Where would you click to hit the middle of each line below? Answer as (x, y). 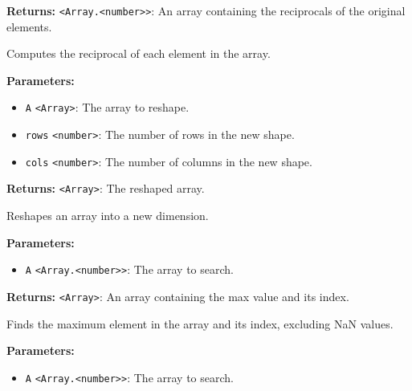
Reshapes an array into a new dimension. (108, 216)
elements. (29, 26)
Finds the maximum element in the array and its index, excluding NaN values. (200, 323)
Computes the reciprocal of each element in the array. (139, 53)
